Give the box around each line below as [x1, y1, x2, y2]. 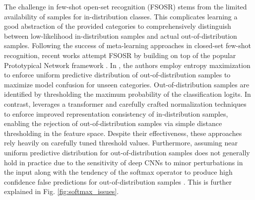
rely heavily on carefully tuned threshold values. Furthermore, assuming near [4, 137, 238, 148]
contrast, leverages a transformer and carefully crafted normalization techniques [4, 98, 247, 109]
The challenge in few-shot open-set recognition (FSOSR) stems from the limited [4, 1, 247, 11]
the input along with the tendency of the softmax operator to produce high [4, 167, 233, 177]
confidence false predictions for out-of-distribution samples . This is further [4, 176, 232, 187]
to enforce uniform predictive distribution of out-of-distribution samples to [4, 69, 231, 80]
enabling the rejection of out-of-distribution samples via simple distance [4, 118, 222, 129]
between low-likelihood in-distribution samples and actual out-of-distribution [4, 30, 237, 41]
